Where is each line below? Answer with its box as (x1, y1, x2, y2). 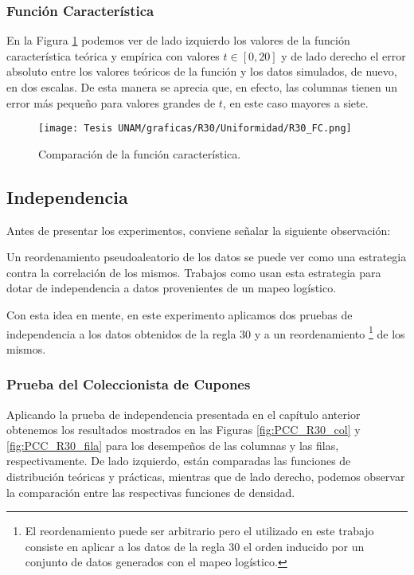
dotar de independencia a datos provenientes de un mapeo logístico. (6, 280, 337, 296)
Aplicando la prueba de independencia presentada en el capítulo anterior (6, 405, 361, 422)
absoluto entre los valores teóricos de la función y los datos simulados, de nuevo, (6, 63, 397, 80)
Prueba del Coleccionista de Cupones (6, 374, 251, 394)
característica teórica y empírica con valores (6, 47, 220, 64)
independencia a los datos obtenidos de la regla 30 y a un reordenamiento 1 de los (6, 323, 405, 342)
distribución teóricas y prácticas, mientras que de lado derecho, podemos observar (6, 468, 405, 485)
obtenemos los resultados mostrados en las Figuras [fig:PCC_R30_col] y (6, 421, 361, 438)
